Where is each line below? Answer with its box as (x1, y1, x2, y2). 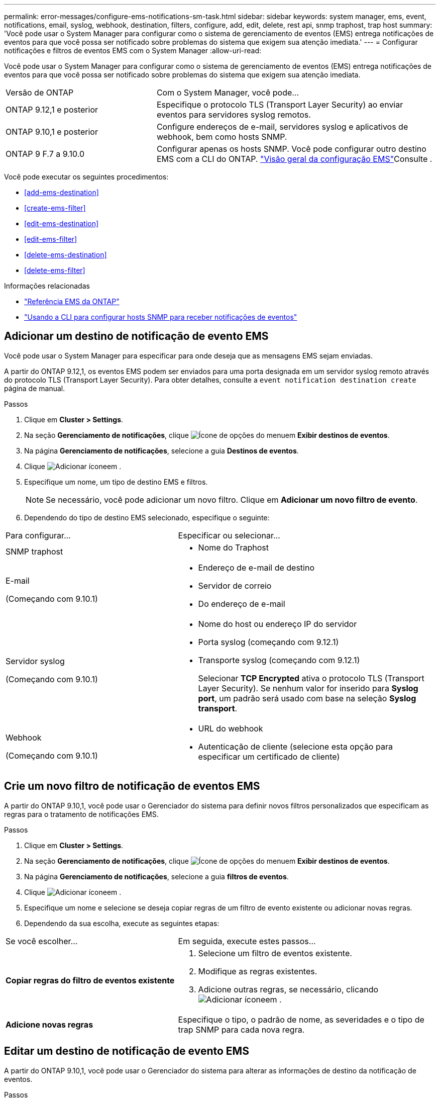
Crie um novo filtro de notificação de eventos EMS (4, 780, 260, 793)
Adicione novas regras (6, 1019, 93, 1030)
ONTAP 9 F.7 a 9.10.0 (6, 149, 84, 159)
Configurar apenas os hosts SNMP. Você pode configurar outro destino (156, 144, 426, 154)
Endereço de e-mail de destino (198, 562, 315, 573)
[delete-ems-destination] (24, 250, 107, 259)
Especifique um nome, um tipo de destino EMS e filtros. (24, 477, 208, 486)
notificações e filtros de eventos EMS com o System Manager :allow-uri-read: (4, 46, 262, 55)
